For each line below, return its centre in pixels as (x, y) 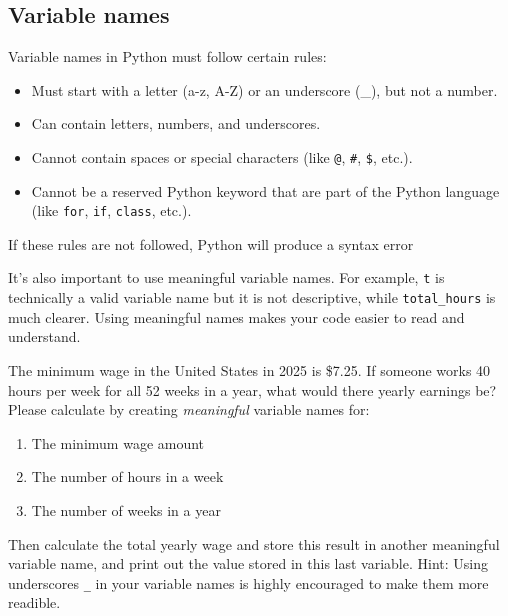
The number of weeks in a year (126, 509)
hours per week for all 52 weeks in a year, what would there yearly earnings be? (252, 389)
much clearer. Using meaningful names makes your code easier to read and (236, 316)
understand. (44, 336)
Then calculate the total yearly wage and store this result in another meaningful (254, 543)
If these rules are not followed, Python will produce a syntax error (211, 243)
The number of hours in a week (127, 476)
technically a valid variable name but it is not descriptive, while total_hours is (252, 297)
